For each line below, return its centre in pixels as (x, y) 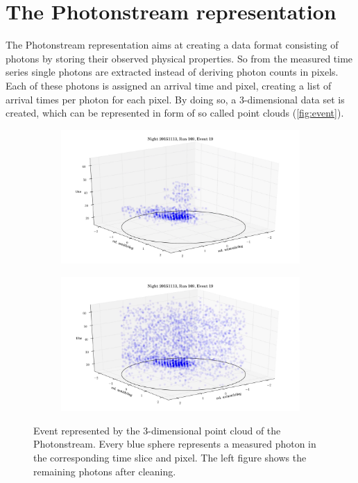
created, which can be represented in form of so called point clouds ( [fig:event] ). (175, 113)
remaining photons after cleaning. (105, 471)
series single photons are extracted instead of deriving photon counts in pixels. (172, 72)
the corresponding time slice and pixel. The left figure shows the (170, 458)
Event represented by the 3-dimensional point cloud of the (157, 430)
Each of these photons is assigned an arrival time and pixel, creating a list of (169, 85)
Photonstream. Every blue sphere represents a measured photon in (175, 444)
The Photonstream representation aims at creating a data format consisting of (172, 45)
